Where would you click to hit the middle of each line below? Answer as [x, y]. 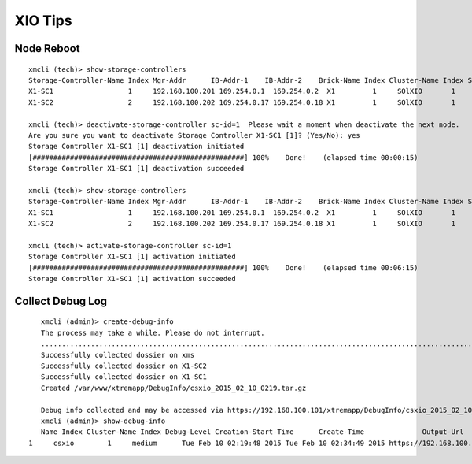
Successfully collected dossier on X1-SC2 [124, 366]
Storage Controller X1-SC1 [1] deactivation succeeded [136, 169]
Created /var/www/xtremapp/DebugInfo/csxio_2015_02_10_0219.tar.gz [173, 388]
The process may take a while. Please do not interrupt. [153, 332]
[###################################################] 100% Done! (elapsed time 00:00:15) [223, 157]
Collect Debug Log [61, 301]
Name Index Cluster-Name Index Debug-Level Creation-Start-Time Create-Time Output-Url [252, 432]
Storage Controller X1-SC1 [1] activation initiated [132, 257]
